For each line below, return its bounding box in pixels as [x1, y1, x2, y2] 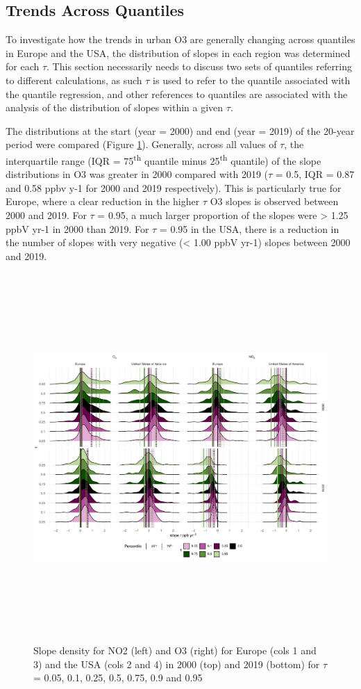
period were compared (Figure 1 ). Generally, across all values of [6, 137, 277, 152]
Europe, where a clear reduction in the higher [6, 194, 200, 209]
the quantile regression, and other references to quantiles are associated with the [6, 86, 348, 101]
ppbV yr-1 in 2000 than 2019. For [6, 221, 149, 236]
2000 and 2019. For [6, 207, 87, 222]
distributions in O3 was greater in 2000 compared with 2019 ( [6, 167, 268, 181]
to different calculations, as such [6, 72, 142, 87]
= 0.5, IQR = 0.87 [275, 167, 355, 181]
